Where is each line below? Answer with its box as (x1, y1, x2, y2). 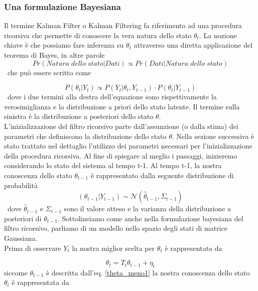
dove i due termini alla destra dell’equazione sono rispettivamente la (7, 91, 217, 102)
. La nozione (199, 30, 237, 40)
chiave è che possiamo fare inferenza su (4, 40, 124, 50)
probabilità (4, 180, 38, 190)
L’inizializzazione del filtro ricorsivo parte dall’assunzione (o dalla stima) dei (4, 120, 238, 131)
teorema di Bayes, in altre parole (4, 50, 105, 60)
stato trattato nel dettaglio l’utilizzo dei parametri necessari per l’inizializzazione (4, 140, 252, 151)
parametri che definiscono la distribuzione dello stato (4, 130, 167, 141)
